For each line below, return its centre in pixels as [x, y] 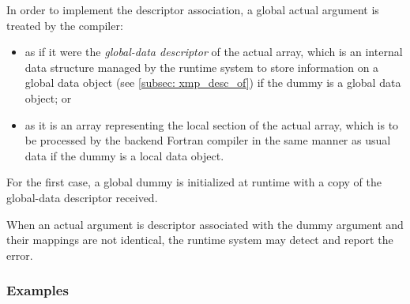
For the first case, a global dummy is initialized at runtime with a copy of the [194, 182]
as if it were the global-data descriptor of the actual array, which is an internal [214, 52]
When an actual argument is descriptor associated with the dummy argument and [205, 224]
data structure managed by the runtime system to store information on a [202, 67]
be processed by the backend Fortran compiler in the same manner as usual [208, 140]
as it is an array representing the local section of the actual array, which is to [212, 124]
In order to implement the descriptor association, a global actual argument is [193, 9]
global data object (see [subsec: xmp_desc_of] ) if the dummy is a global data [213, 83]
